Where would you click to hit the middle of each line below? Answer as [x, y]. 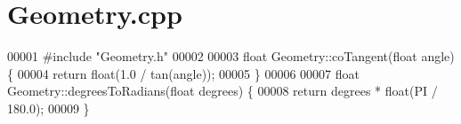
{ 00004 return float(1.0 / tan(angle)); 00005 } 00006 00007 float [183, 73]
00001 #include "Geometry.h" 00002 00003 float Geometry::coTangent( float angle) [231, 56]
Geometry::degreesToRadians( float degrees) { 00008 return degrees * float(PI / [222, 91]
